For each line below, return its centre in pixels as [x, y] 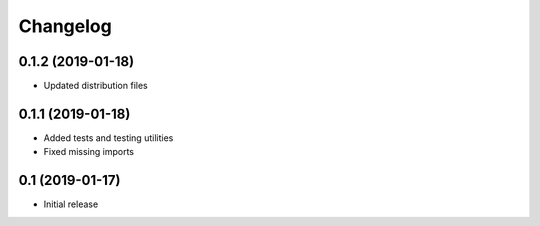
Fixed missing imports [89, 152]
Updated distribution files [96, 86]
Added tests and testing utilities [108, 137]
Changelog [65, 26]
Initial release [71, 204]
